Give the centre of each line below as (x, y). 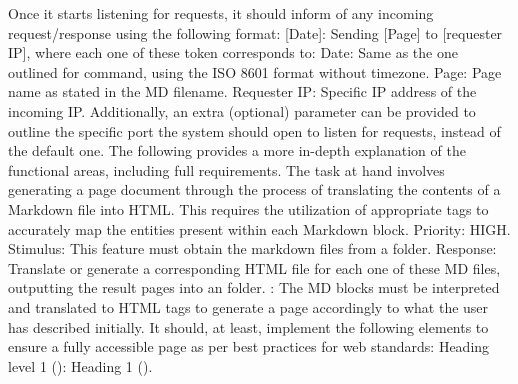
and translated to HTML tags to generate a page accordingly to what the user (248, 306)
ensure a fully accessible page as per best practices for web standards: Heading (249, 346)
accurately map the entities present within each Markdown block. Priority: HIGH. (259, 228)
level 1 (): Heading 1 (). (80, 365)
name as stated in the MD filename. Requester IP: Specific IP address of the (242, 91)
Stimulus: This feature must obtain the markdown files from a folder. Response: (252, 248)
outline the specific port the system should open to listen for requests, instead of (254, 130)
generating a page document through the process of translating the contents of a (254, 189)
